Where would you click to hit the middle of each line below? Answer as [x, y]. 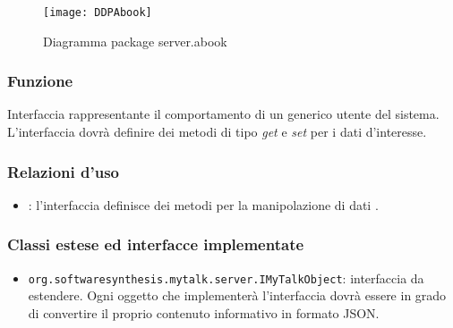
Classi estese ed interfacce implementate [156, 244]
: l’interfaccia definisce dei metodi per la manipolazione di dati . [203, 204]
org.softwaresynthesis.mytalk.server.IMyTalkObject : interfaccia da [226, 278]
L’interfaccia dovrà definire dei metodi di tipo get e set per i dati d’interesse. [217, 132]
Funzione [40, 81]
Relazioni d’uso [63, 171]
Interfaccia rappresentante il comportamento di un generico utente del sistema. [223, 114]
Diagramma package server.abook [135, 41]
